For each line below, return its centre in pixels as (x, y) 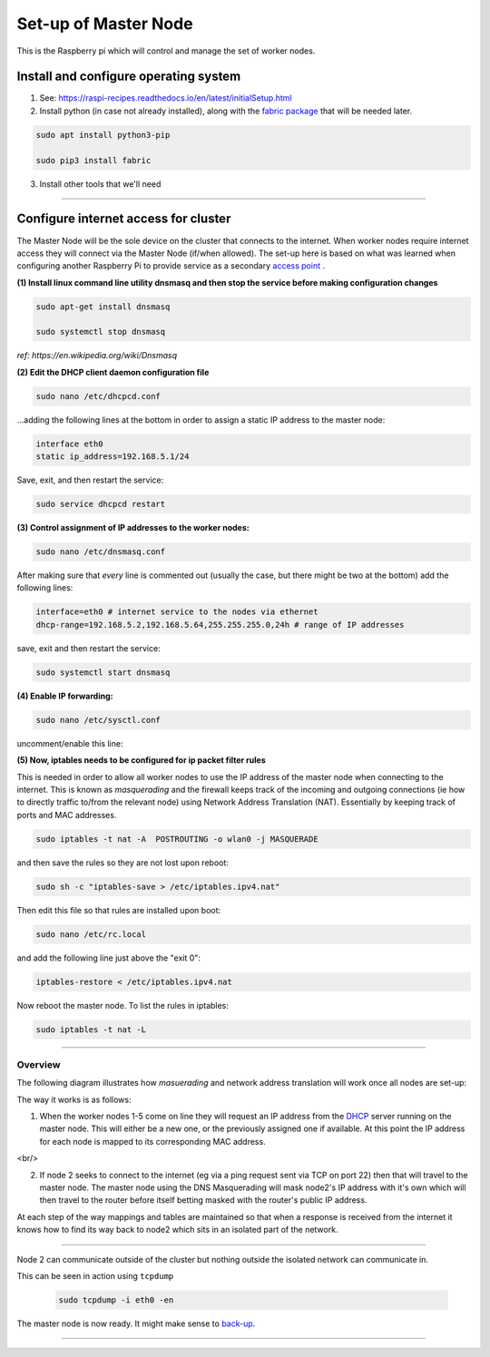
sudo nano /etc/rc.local (91, 934)
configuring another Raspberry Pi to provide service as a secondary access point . (171, 266)
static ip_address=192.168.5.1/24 (113, 457)
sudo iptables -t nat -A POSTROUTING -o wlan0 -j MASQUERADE (177, 839)
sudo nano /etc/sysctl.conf (98, 720)
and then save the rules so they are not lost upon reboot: (122, 863)
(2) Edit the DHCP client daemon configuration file (113, 372)
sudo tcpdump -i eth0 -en (116, 1300)
